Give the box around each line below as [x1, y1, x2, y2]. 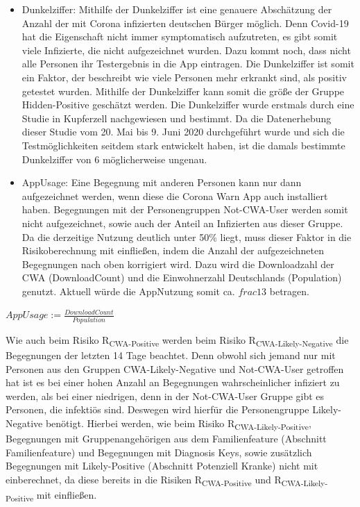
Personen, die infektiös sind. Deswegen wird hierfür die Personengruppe [6, 402, 309, 417]
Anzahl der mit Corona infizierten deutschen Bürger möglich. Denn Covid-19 [22, 15, 349, 30]
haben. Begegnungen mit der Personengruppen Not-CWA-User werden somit [22, 202, 348, 217]
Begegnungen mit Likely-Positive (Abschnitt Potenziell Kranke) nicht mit [6, 458, 318, 473]
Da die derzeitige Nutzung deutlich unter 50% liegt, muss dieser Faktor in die [22, 229, 352, 244]
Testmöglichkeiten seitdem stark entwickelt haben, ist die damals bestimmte [22, 138, 345, 152]
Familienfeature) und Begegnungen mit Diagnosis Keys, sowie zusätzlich [6, 444, 312, 459]
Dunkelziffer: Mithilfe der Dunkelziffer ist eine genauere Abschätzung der [22, 2, 332, 16]
